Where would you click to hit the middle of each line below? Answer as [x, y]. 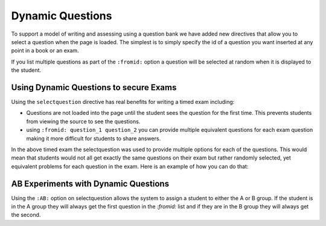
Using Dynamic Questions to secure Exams [94, 87]
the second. [26, 215]
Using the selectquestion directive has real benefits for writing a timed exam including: [123, 102]
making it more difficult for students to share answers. [94, 138]
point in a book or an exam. [45, 51]
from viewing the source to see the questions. [83, 121]
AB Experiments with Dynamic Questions [90, 183]
